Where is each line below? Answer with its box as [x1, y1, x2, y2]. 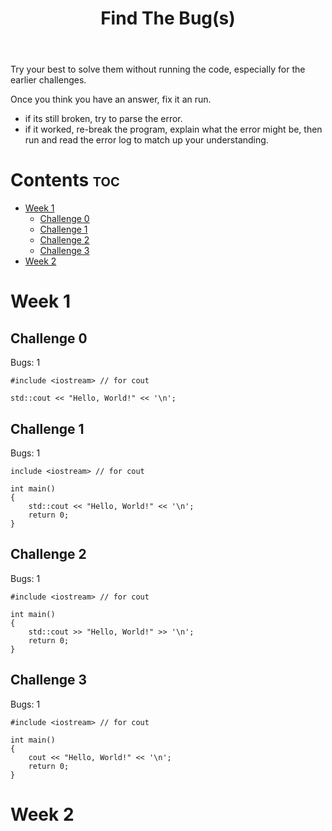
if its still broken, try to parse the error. [24, 113, 183, 125]
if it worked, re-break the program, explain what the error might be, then [24, 123, 323, 136]
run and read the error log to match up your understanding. [24, 134, 269, 146]
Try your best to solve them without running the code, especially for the [10, 63, 306, 76]
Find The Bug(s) [100, 7, 236, 30]
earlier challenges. [10, 74, 87, 86]
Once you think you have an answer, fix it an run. [10, 93, 212, 106]
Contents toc [10, 169, 120, 192]
